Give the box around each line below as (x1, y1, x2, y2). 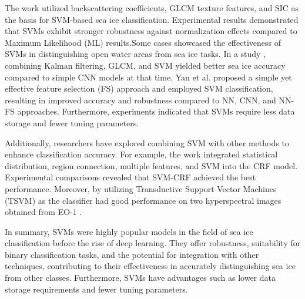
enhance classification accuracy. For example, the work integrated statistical (5, 148, 278, 160)
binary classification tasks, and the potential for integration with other (5, 248, 259, 260)
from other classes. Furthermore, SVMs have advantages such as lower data (5, 271, 276, 284)
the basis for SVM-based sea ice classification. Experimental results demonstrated (5, 13, 299, 25)
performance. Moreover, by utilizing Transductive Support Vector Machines (5, 182, 277, 194)
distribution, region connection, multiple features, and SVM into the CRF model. (5, 159, 298, 172)
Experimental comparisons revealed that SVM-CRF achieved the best (5, 171, 256, 183)
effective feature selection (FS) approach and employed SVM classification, (5, 82, 273, 95)
